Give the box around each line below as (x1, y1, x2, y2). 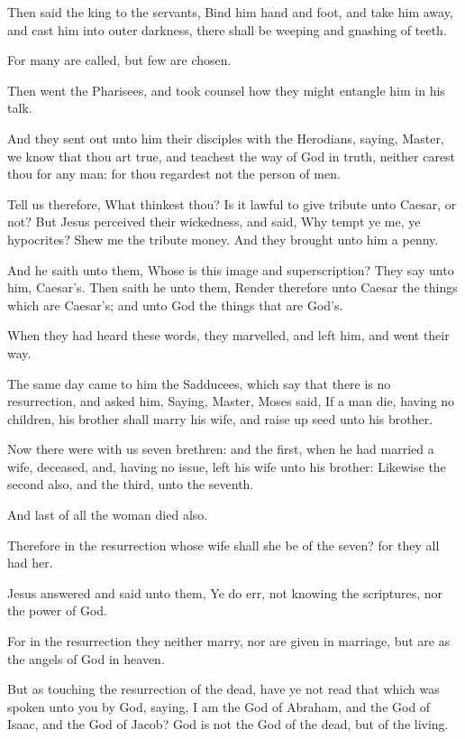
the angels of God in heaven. (7, 649, 165, 668)
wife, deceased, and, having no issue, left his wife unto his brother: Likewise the (7, 457, 446, 476)
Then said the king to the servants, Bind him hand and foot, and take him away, (7, 3, 453, 21)
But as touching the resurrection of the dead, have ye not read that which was (7, 679, 440, 698)
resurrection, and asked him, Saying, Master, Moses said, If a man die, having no (7, 392, 455, 411)
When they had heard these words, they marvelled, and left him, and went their (7, 326, 450, 345)
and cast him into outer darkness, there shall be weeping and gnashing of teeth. (7, 20, 447, 39)
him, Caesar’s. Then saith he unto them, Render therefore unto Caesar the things (7, 278, 458, 297)
